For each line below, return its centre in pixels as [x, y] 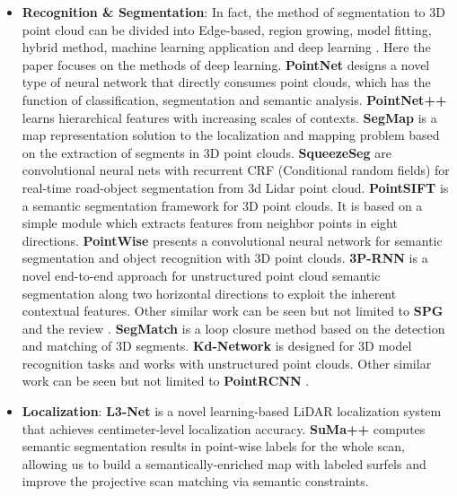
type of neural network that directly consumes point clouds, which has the [226, 82]
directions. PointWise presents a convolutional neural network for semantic [232, 240]
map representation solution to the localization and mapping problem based [231, 135]
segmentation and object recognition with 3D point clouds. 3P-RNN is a [225, 258]
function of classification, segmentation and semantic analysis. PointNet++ [234, 99]
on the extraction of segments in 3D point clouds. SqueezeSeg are [207, 152]
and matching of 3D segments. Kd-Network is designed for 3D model [217, 346]
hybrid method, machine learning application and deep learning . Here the [226, 47]
